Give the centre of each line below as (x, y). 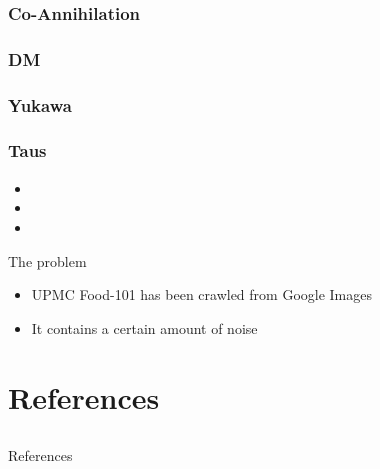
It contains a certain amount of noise (144, 327)
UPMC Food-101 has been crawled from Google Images (201, 294)
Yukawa (40, 104)
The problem (47, 260)
